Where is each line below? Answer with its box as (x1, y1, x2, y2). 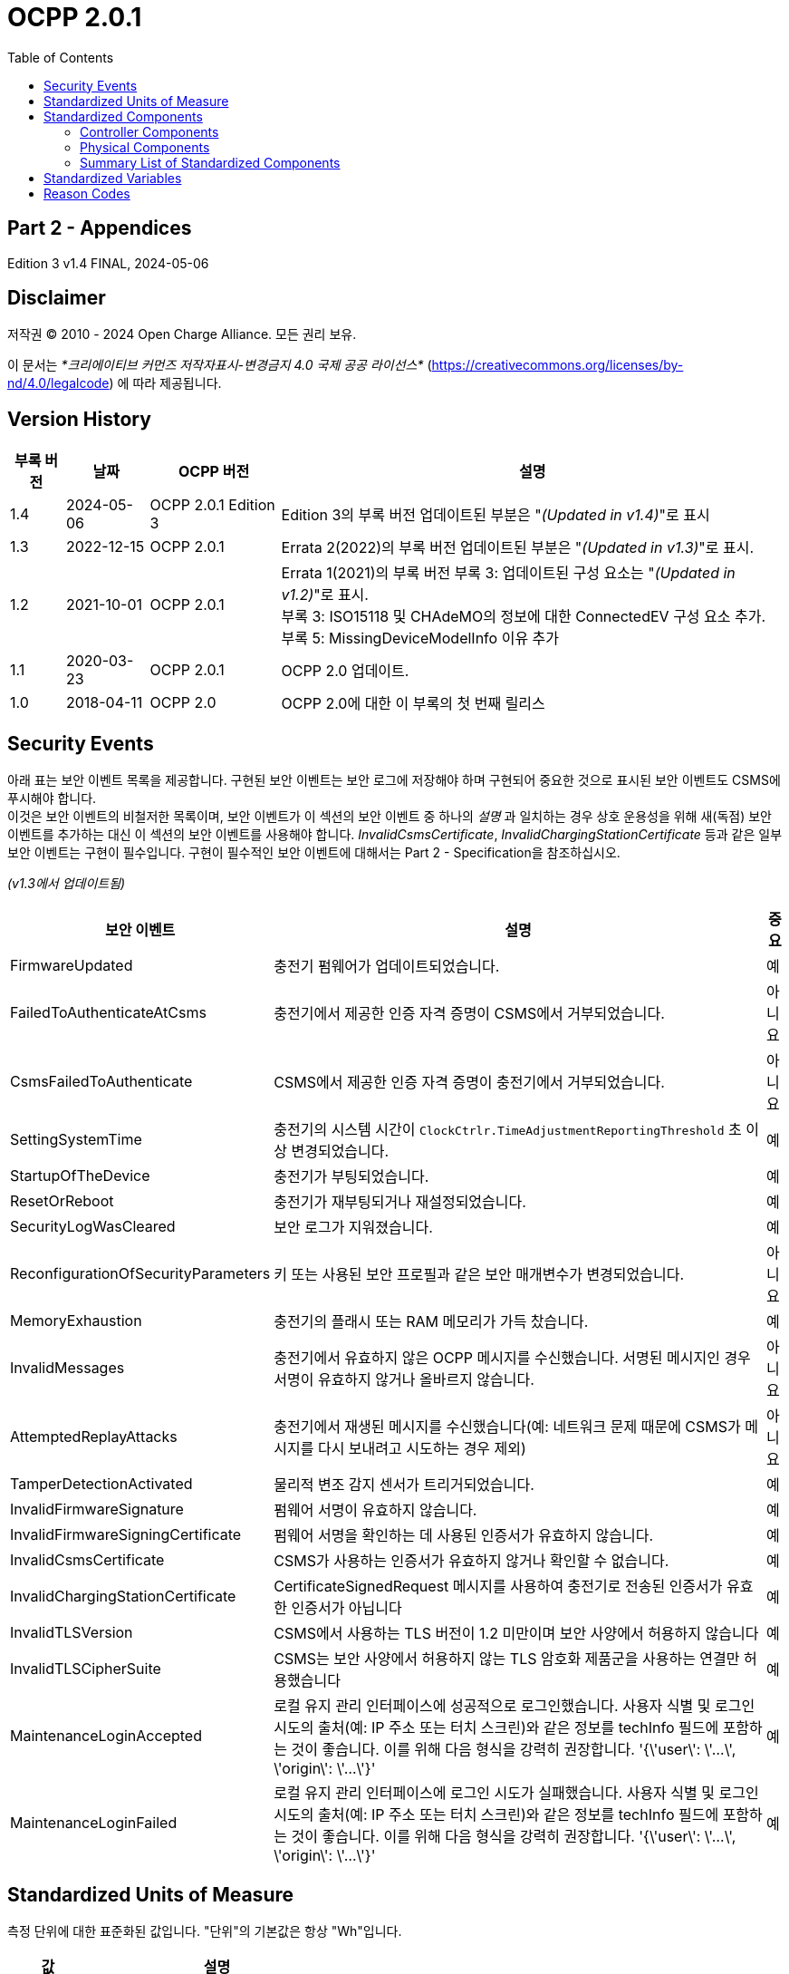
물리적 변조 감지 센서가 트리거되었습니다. (274, 1476, 534, 1495)
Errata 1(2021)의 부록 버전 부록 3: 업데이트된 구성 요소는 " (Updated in (281, 564, 736, 583)
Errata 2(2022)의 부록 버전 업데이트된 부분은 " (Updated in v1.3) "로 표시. (281, 538, 755, 557)
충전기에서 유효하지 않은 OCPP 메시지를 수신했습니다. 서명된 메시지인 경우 (274, 1349, 751, 1368)
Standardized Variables (43, 169, 182, 186)
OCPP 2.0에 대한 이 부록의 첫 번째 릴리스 (281, 694, 545, 713)
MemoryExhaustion (10, 1311, 142, 1331)
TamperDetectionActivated (10, 1475, 193, 1494)
